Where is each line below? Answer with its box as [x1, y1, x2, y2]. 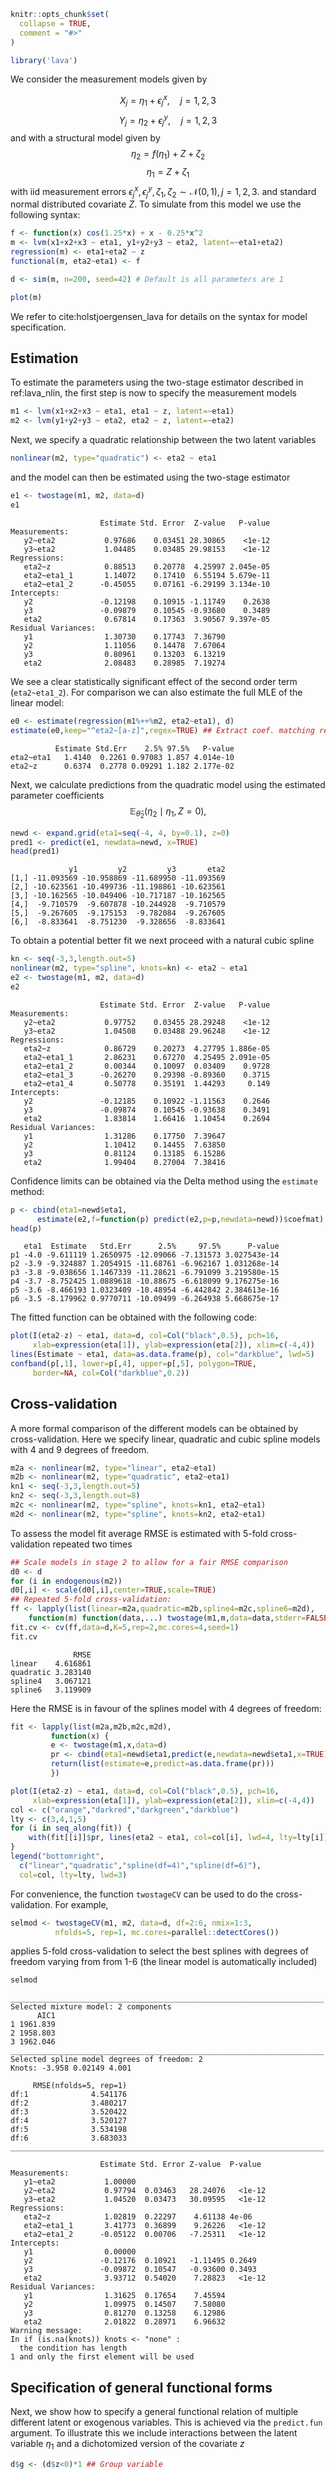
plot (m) [10, 292, 43, 302]
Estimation [10, 350, 79, 367]
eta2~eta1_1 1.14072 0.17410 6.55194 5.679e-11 [23, 570, 271, 580]
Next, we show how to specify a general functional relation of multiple [10, 2406, 299, 2418]
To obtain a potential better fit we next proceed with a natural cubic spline [10, 935, 315, 947]
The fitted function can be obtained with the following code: [10, 1311, 258, 1324]
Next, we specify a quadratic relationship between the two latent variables [10, 434, 317, 446]
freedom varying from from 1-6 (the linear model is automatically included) [10, 1956, 318, 1968]
